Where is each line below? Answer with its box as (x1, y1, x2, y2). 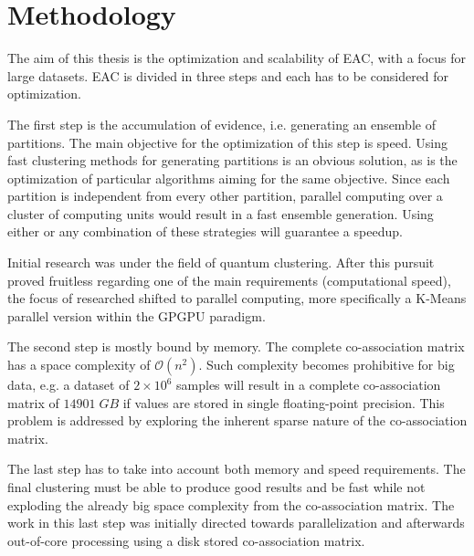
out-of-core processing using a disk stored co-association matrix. (7, 530, 365, 550)
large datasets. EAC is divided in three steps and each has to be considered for (7, 66, 449, 85)
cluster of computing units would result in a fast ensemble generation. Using (7, 204, 434, 223)
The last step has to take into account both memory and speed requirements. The (7, 459, 466, 478)
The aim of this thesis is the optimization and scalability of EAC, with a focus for (7, 48, 466, 68)
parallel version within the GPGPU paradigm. (7, 306, 266, 325)
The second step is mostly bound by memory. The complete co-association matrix (7, 337, 465, 356)
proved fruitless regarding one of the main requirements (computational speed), (7, 270, 451, 289)
